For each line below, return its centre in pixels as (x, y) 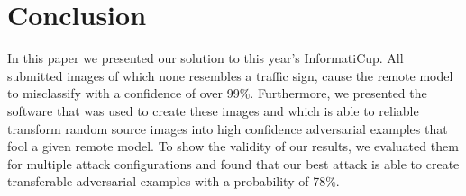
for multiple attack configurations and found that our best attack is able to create (233, 163)
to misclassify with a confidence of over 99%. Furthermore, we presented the (217, 93)
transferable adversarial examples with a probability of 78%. (174, 181)
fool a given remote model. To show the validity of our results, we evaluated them (233, 146)
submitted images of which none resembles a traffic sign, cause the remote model (230, 75)
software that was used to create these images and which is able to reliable (213, 110)
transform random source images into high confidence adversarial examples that (228, 128)
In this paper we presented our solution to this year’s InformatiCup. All (206, 58)
